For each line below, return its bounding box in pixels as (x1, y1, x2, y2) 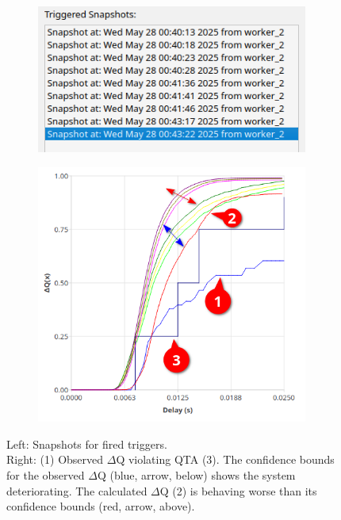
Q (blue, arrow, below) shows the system (97, 466, 296, 483)
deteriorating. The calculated (6, 482, 148, 499)
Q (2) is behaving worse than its (159, 482, 317, 499)
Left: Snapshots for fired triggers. (6, 435, 167, 452)
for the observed (6, 466, 85, 483)
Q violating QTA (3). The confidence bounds (116, 451, 335, 468)
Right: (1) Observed (6, 451, 104, 468)
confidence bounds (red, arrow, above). (6, 498, 195, 514)
